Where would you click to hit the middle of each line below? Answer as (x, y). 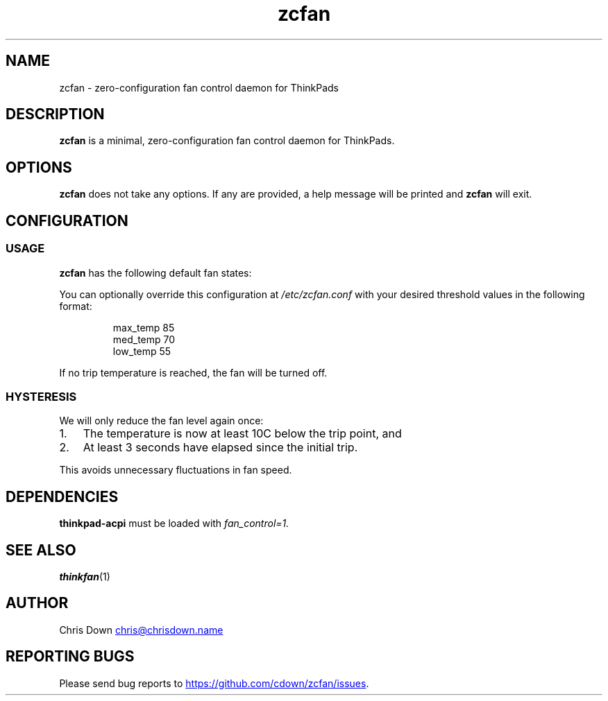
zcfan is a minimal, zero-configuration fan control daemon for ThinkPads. (227, 141)
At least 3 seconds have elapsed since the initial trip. (220, 448)
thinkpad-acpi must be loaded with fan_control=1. (174, 523)
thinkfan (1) (85, 576)
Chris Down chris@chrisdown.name (141, 630)
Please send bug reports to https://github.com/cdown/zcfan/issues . (214, 683)
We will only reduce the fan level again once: (161, 421)
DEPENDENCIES (62, 496)
